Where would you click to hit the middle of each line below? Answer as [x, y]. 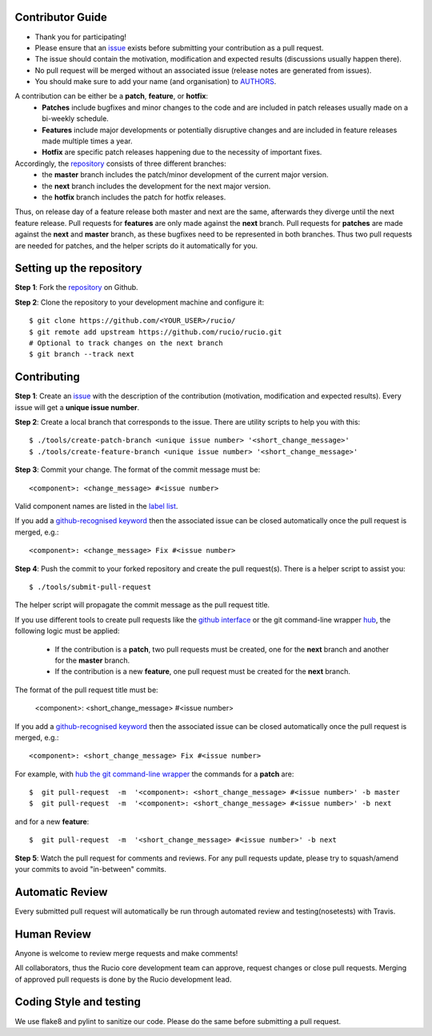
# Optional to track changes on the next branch [126, 343]
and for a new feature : [52, 821]
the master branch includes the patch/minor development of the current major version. [185, 175]
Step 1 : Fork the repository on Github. [77, 288]
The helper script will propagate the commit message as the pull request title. [142, 605]
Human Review [53, 934]
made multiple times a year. [87, 141]
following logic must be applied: [67, 631]
